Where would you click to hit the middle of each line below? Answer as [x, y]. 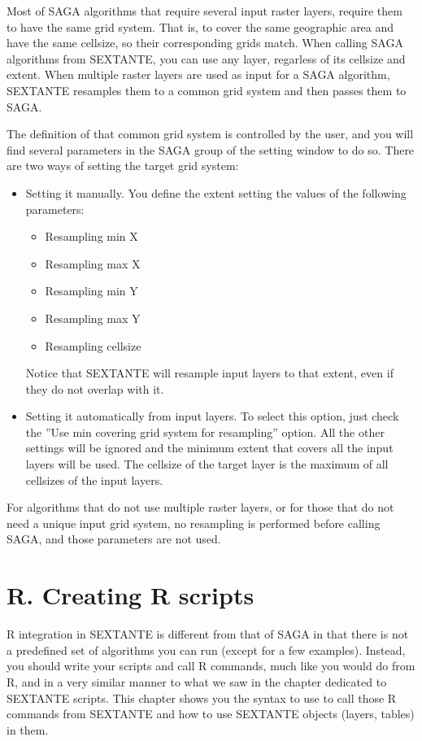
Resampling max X [93, 263]
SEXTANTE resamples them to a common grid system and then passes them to [207, 90]
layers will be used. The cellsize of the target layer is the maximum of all [207, 464]
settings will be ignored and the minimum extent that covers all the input [209, 448]
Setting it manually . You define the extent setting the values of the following [216, 192]
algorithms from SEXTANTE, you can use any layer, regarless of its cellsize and [206, 58]
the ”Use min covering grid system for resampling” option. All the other [205, 432]
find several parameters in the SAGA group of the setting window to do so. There [211, 149]
